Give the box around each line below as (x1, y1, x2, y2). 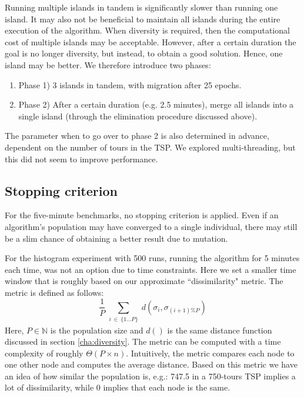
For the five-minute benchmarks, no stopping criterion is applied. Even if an (5, 209, 279, 221)
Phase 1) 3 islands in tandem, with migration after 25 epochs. (18, 78, 242, 91)
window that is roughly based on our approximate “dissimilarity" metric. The (5, 275, 283, 287)
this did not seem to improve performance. (5, 152, 158, 165)
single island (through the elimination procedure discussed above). (18, 109, 258, 122)
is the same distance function (167, 323, 272, 336)
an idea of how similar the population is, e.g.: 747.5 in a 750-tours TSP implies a (5, 369, 296, 382)
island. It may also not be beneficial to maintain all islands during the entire (5, 12, 280, 25)
